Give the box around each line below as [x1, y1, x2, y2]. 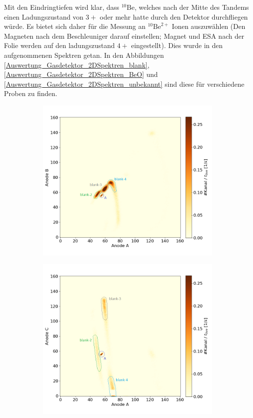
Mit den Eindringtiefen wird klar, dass [4, 2, 120, 12]
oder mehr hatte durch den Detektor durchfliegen [100, 11, 248, 22]
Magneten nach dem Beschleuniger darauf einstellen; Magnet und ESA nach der [4, 30, 244, 41]
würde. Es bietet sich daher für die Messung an [4, 21, 146, 31]
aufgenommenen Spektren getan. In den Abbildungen [4, 49, 164, 60]
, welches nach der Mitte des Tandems [134, 2, 249, 12]
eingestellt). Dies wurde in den [131, 40, 223, 50]
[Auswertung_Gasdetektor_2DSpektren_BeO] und [4, 69, 158, 79]
